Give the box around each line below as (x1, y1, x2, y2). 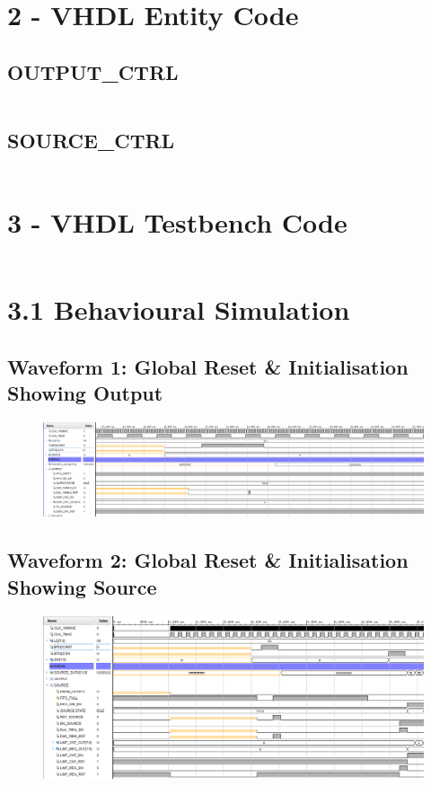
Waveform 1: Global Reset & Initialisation (7, 352, 409, 380)
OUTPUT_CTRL (7, 57, 179, 85)
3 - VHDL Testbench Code (7, 203, 347, 240)
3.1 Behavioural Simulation (7, 291, 350, 328)
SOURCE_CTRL (7, 126, 175, 154)
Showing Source (7, 572, 157, 600)
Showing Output (7, 379, 163, 407)
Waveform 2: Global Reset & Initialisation (7, 546, 409, 574)
